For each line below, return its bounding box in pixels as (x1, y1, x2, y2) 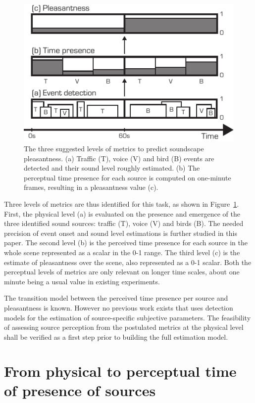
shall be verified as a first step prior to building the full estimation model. (4, 331, 228, 342)
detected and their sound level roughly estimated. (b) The (24, 163, 200, 173)
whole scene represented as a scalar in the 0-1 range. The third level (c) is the (4, 247, 240, 257)
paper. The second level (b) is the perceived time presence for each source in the (4, 237, 248, 248)
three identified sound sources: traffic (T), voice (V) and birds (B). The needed (4, 218, 244, 228)
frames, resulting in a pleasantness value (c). (24, 182, 158, 192)
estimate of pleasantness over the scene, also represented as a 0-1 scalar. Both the (4, 257, 252, 267)
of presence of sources (4, 380, 156, 400)
